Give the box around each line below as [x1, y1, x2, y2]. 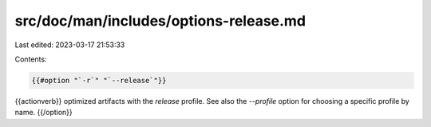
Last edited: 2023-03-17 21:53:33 [14, 40, 125, 50]
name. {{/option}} [14, 108, 73, 117]
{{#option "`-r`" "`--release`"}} [31, 76, 167, 85]
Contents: [14, 54, 47, 64]
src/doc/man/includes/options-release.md [14, 12, 306, 30]
